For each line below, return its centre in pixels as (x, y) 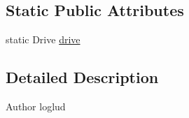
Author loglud (36, 106)
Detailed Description (82, 77)
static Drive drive (43, 39)
